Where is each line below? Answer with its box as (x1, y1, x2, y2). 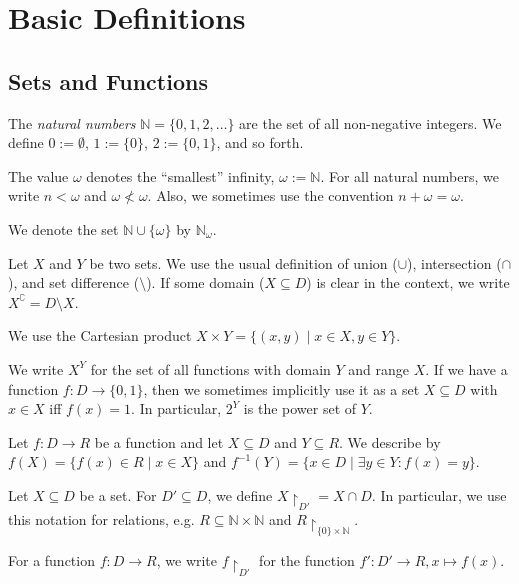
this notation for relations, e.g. (8, 509, 195, 530)
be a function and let (94, 431, 224, 452)
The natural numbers (8, 112, 136, 133)
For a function (8, 550, 95, 571)
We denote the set (8, 218, 119, 239)
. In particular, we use (371, 484, 507, 505)
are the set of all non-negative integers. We (239, 112, 502, 133)
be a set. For (79, 484, 157, 505)
